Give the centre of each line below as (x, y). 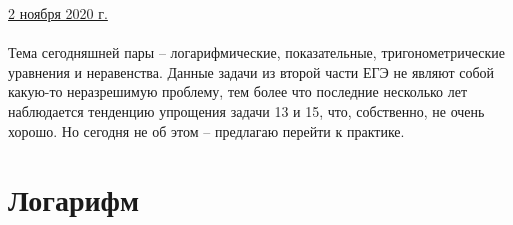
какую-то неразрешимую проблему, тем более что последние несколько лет (238, 91)
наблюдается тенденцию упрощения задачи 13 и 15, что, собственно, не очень (246, 110)
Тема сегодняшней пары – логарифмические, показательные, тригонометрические (256, 52)
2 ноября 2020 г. (58, 13)
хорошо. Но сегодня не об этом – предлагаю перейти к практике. (206, 130)
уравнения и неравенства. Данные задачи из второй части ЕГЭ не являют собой (251, 71)
